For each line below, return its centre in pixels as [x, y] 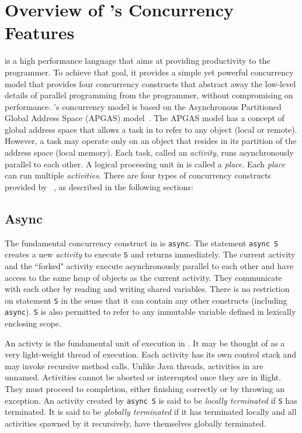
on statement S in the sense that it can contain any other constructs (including [146, 300]
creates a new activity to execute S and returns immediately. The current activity [150, 254]
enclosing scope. [33, 323]
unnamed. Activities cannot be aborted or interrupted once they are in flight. [143, 377]
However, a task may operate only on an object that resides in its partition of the [151, 141]
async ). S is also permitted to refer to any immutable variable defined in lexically [150, 312]
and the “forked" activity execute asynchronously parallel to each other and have [149, 265]
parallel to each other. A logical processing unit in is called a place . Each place [145, 164]
